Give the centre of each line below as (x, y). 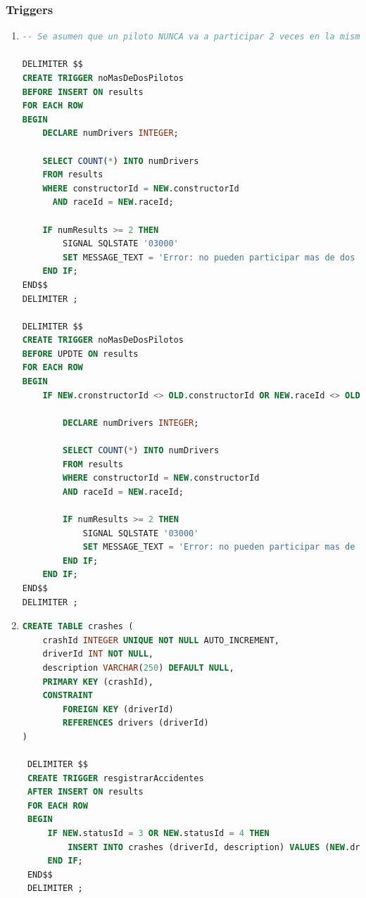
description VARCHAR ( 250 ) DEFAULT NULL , (138, 668)
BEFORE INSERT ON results (83, 92)
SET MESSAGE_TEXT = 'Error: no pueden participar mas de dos (209, 257)
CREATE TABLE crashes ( (78, 627)
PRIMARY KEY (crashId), (98, 682)
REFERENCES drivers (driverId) (136, 723)
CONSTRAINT (68, 696)
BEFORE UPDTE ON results (80, 354)
